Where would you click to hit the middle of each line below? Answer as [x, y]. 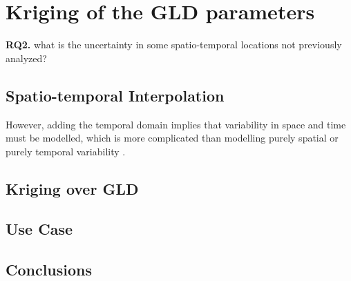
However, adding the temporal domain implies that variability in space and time [176, 124]
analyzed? [26, 58]
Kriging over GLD [72, 188]
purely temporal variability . [66, 151]
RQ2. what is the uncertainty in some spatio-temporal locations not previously [174, 45]
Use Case [39, 229]
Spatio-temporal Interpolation [115, 95]
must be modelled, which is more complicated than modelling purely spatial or [172, 138]
